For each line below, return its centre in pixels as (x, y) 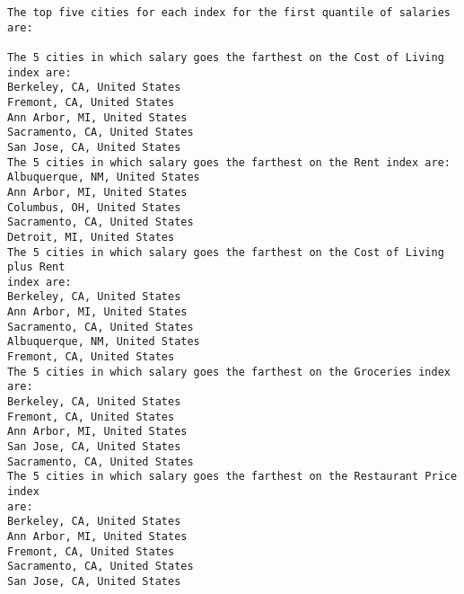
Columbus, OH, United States (94, 207)
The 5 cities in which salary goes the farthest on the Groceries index (229, 372)
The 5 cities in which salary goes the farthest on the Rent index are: (229, 162)
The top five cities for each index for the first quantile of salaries (229, 13)
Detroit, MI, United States (91, 237)
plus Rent (36, 267)
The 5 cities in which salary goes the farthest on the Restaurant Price (232, 477)
